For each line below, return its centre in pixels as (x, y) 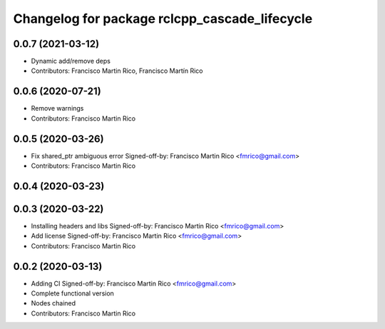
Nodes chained (53, 303)
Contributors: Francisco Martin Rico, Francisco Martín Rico (117, 71)
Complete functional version (72, 293)
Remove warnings (57, 108)
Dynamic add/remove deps (71, 61)
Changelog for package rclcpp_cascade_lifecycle (163, 19)
